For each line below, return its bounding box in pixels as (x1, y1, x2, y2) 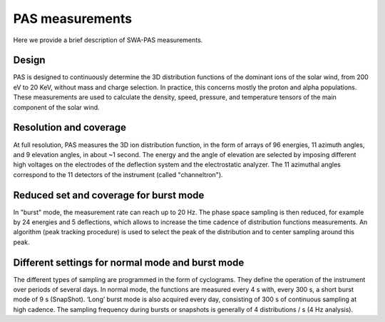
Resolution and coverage (13, 121, 127, 134)
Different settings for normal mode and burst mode (13, 256, 245, 268)
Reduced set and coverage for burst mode (13, 189, 205, 201)
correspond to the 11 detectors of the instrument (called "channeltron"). (13, 170, 224, 178)
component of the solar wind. (13, 103, 100, 111)
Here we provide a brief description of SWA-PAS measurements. (13, 36, 203, 44)
